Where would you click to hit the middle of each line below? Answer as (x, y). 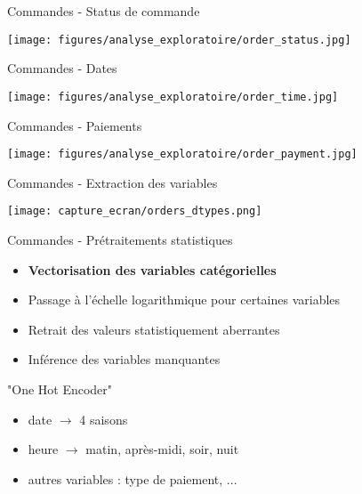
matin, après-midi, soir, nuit (162, 449)
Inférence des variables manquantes (124, 359)
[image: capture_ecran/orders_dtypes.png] (135, 211)
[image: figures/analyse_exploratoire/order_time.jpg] (173, 97)
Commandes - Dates (62, 68)
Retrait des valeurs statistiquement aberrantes (154, 329)
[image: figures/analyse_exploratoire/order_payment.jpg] (182, 154)
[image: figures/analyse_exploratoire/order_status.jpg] (179, 40)
